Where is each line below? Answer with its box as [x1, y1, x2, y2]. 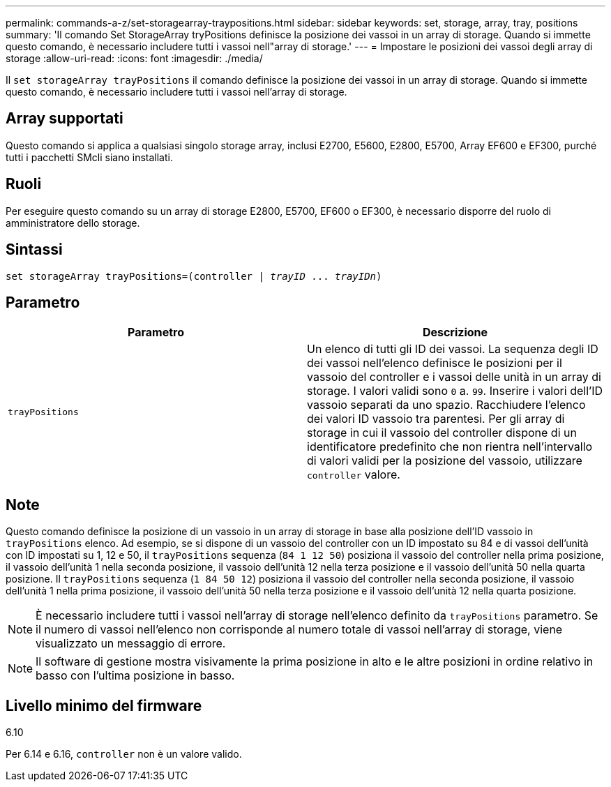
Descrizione [422, 325, 488, 340]
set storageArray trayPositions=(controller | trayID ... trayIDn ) [6, 270, 382, 282]
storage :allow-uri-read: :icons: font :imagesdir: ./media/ [6, 52, 263, 64]
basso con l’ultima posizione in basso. [36, 668, 235, 683]
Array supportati [6, 110, 123, 128]
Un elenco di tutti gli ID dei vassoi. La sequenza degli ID [307, 342, 598, 357]
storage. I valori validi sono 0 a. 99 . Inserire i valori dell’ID [307, 384, 603, 398]
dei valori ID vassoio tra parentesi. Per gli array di [307, 412, 565, 426]
